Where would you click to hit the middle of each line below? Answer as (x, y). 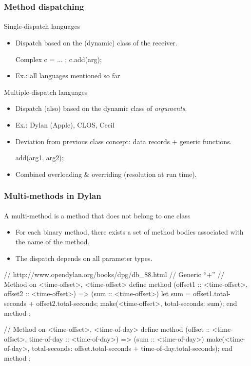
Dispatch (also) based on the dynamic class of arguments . (101, 108)
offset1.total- (212, 293)
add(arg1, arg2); (39, 158)
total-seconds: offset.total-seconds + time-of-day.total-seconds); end (132, 348)
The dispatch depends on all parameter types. (84, 258)
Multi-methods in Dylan (53, 196)
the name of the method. (52, 241)
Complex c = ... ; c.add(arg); (58, 59)
